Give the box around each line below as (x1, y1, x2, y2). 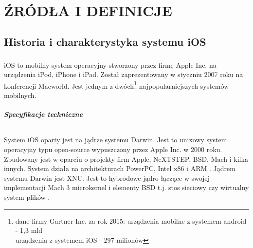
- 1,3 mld (15, 225, 43, 235)
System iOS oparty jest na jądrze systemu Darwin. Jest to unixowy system (4, 134, 227, 145)
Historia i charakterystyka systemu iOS (4, 34, 206, 49)
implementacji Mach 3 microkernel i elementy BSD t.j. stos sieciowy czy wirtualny (4, 182, 249, 192)
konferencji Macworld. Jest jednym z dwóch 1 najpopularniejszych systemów (4, 79, 229, 91)
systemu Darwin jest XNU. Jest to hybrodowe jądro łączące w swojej (4, 172, 210, 183)
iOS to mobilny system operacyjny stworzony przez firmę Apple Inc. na (4, 59, 217, 70)
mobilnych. (4, 90, 36, 100)
